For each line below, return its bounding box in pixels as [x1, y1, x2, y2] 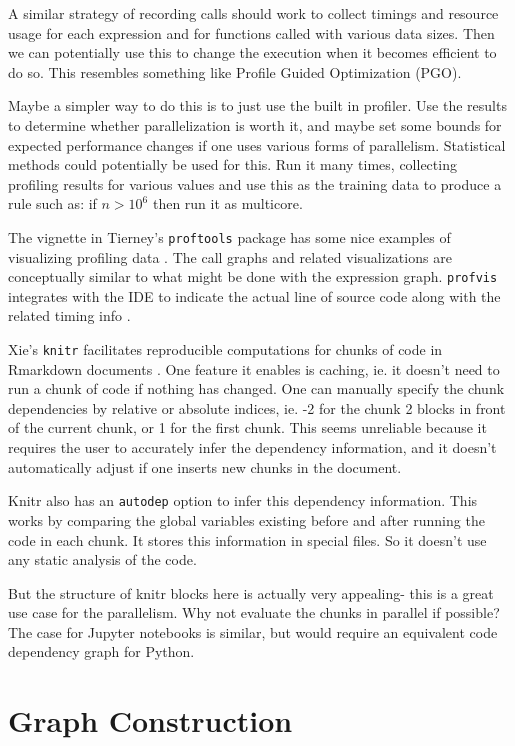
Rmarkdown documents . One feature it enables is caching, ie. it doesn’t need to [8, 358, 500, 379]
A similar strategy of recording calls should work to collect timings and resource [8, 3, 499, 23]
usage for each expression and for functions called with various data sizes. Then [8, 22, 495, 43]
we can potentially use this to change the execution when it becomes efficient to [8, 42, 497, 63]
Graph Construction [8, 700, 293, 741]
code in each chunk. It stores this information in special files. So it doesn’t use [8, 529, 487, 550]
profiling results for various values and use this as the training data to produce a [8, 173, 502, 194]
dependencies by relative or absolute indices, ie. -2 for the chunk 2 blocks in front [8, 397, 506, 418]
